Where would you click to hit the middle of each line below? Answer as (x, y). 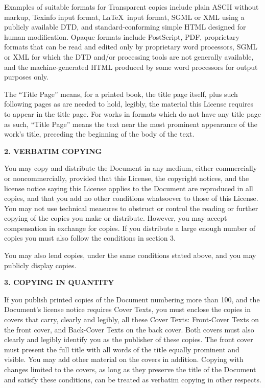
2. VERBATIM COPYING (53, 151)
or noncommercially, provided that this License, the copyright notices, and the (127, 178)
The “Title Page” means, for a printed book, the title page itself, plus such (121, 94)
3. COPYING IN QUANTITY (59, 282)
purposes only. (26, 77)
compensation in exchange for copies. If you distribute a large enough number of (130, 228)
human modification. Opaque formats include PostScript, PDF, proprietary (122, 36)
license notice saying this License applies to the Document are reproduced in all (129, 188)
